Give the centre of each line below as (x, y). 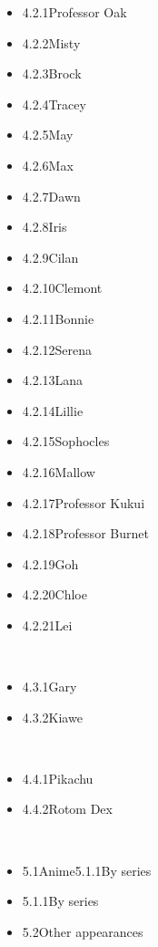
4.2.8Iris (44, 227)
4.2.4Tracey (54, 104)
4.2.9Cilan (50, 257)
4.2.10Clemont (62, 288)
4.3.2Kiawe (52, 717)
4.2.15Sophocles (66, 441)
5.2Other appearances (83, 931)
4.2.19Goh (50, 563)
